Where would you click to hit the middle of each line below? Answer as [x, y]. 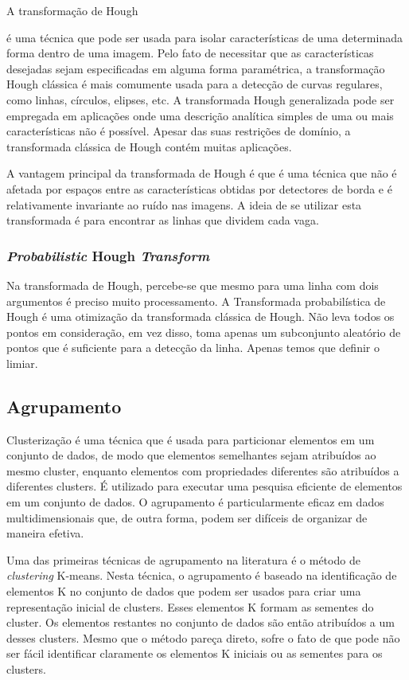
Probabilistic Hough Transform [108, 255]
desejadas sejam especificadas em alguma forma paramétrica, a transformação [196, 68]
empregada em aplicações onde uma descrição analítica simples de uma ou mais [200, 115]
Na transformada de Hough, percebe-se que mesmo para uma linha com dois [193, 285]
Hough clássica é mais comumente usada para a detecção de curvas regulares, [195, 84]
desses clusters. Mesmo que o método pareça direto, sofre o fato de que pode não [203, 637]
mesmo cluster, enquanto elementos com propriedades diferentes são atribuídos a [203, 470]
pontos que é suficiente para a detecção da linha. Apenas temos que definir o [193, 348]
